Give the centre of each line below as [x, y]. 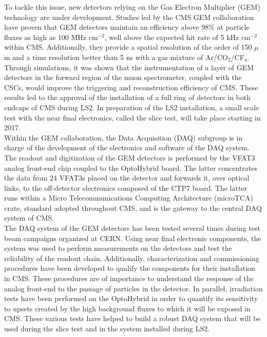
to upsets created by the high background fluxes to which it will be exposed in [127, 308]
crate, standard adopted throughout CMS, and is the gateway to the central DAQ [133, 207]
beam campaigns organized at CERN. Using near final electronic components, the [133, 238]
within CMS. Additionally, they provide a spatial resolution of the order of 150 [128, 47]
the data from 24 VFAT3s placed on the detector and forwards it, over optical [127, 178]
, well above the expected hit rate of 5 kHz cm [177, 37]
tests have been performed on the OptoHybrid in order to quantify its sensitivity [131, 298]
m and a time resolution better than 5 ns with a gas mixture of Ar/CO [116, 57]
